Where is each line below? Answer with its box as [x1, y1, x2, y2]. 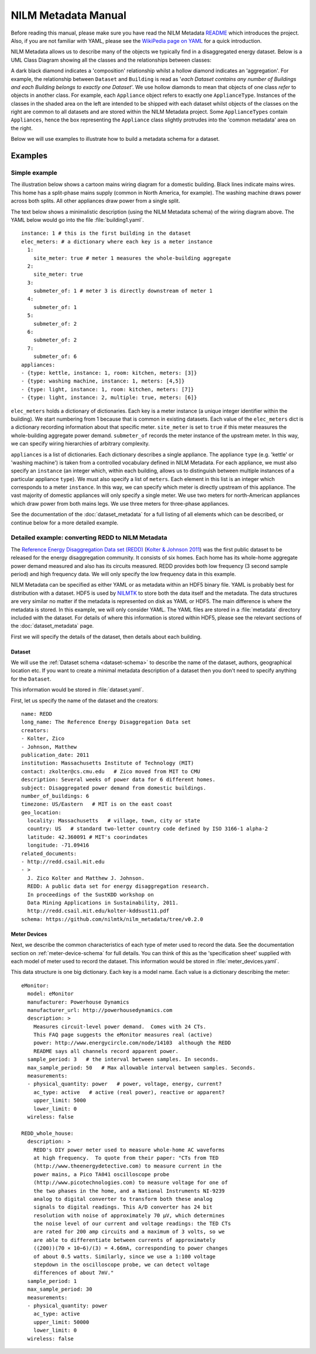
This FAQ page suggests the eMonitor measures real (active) [33, 1031, 213, 1038]
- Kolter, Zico [21, 735, 65, 742]
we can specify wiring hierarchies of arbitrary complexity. [11, 440, 150, 447]
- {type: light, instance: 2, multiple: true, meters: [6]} [21, 394, 197, 401]
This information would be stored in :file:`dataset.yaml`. [11, 686, 144, 693]
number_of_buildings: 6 [21, 793, 90, 799]
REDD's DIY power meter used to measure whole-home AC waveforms [33, 1146, 225, 1153]
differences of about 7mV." [33, 1270, 114, 1276]
